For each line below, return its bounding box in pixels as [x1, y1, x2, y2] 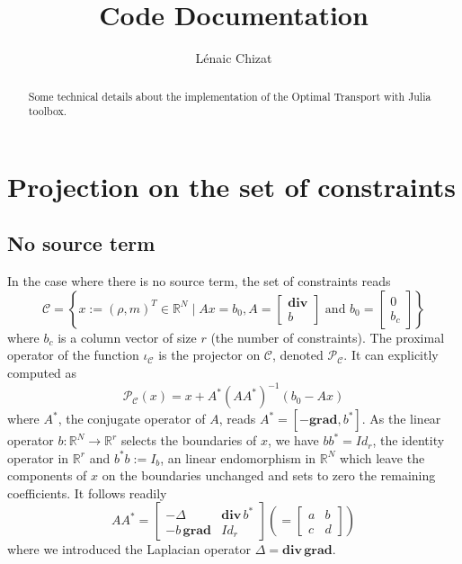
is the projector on [158, 345, 261, 364]
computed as [7, 363, 77, 381]
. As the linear [361, 409, 441, 428]
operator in [7, 448, 69, 467]
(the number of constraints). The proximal [210, 327, 445, 346]
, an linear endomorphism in [160, 448, 316, 467]
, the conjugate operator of [58, 409, 206, 428]
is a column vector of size [58, 327, 197, 346]
